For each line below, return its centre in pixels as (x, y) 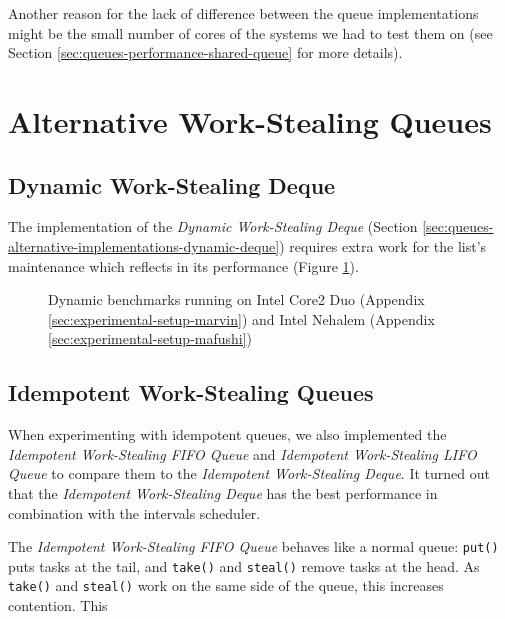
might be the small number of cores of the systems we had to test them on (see (250, 32)
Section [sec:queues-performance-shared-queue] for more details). (205, 52)
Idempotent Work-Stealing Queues (191, 392)
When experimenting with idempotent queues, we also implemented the (227, 434)
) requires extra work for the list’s (383, 245)
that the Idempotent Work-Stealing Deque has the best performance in (223, 492)
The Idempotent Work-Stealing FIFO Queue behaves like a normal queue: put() (253, 546)
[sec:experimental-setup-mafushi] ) (150, 338)
